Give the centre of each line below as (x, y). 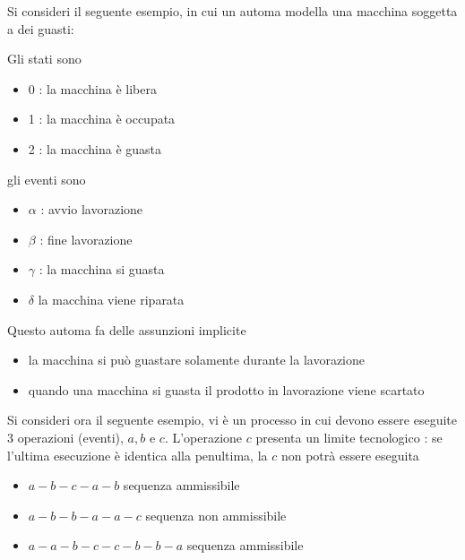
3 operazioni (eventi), (65, 437)
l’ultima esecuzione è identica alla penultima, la (138, 455)
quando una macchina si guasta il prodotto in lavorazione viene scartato (226, 389)
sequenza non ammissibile (216, 515)
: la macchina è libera (98, 88)
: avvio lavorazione (92, 209)
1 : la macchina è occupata (102, 119)
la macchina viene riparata (111, 299)
